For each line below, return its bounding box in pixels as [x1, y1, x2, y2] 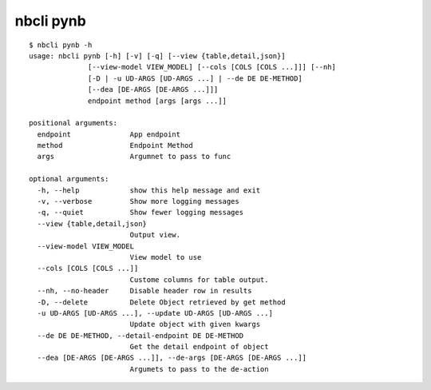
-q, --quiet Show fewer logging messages [37, 208, 243, 217]
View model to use [129, 253, 202, 261]
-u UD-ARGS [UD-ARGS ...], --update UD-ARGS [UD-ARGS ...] [37, 308, 273, 317]
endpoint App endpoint [37, 129, 181, 139]
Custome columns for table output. [129, 275, 269, 284]
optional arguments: [29, 174, 109, 184]
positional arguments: [29, 118, 118, 128]
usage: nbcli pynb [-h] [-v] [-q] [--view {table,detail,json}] [29, 51, 287, 60]
